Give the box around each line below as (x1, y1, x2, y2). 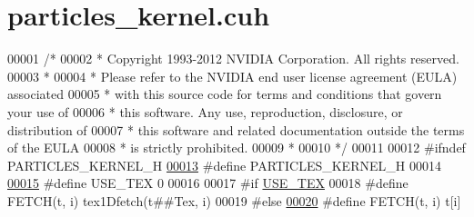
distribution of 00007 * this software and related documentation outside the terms (7, 120, 465, 139)
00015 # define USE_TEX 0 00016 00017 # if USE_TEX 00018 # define (7, 173, 408, 192)
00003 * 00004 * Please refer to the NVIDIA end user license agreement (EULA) (7, 66, 458, 85)
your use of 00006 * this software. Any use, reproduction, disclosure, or (7, 102, 403, 121)
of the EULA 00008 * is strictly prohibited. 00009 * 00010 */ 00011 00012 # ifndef (7, 138, 466, 157)
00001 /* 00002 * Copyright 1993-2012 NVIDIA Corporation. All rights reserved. (7, 49, 459, 68)
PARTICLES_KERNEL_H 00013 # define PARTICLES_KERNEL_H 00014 (7, 155, 441, 174)
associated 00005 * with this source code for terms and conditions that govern (7, 84, 442, 104)
